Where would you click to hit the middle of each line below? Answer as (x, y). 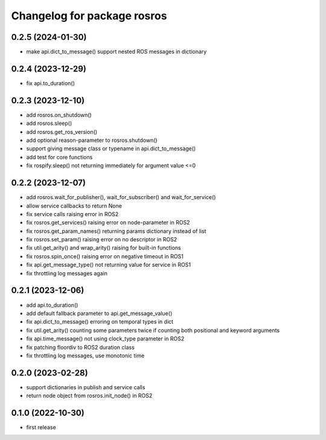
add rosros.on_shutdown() (59, 115)
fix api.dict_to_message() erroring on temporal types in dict (100, 322)
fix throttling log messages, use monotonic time (85, 356)
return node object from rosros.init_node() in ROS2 (89, 396)
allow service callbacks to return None (74, 206)
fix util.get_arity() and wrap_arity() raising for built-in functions (104, 248)
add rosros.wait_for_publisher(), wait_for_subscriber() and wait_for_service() (121, 197)
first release (41, 427)
